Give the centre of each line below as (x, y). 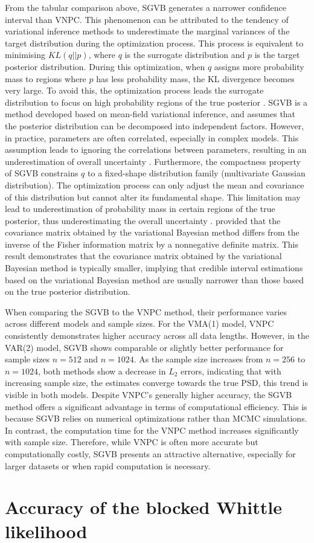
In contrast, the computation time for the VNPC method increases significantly (152, 430)
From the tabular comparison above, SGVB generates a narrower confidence (146, 7)
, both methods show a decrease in (102, 371)
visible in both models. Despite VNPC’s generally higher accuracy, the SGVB (149, 394)
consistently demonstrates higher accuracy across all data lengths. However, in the (157, 336)
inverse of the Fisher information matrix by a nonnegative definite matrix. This (152, 244)
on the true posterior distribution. (68, 291)
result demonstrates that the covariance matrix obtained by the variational (143, 256)
